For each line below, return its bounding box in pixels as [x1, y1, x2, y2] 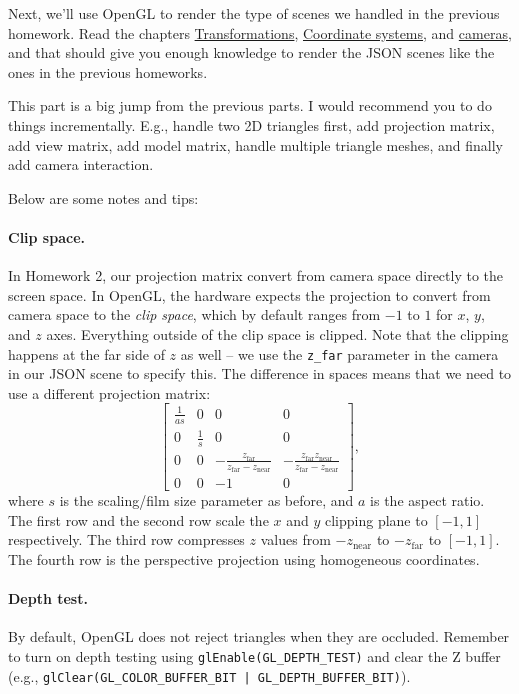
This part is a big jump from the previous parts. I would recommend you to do [8, 95, 492, 116]
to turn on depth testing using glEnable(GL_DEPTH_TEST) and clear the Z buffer [8, 645, 501, 666]
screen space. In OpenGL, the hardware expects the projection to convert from [8, 284, 491, 305]
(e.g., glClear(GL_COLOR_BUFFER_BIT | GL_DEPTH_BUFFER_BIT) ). [8, 665, 411, 686]
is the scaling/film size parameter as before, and [59, 490, 354, 511]
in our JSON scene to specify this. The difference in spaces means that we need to [8, 363, 512, 384]
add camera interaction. [8, 154, 154, 175]
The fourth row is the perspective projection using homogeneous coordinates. [8, 548, 480, 569]
